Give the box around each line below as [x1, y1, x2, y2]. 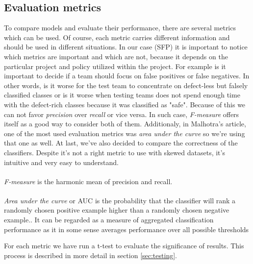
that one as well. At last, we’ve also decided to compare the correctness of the [4, 138, 238, 148]
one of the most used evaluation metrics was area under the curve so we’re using [4, 128, 245, 138]
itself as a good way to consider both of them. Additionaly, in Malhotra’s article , [4, 119, 246, 129]
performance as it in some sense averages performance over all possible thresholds [4, 224, 249, 234]
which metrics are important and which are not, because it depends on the [4, 51, 228, 61]
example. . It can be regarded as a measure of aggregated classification [4, 215, 214, 225]
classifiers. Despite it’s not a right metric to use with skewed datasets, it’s [4, 147, 225, 157]
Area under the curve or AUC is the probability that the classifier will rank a [4, 195, 236, 205]
